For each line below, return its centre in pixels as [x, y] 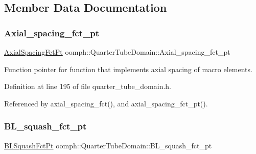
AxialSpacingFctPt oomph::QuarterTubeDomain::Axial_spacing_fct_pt [117, 52]
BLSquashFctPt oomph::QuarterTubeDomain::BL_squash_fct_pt [108, 145]
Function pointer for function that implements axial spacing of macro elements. [128, 69]
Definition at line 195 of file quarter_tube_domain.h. [88, 86]
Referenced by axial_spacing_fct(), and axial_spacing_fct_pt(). [106, 103]
